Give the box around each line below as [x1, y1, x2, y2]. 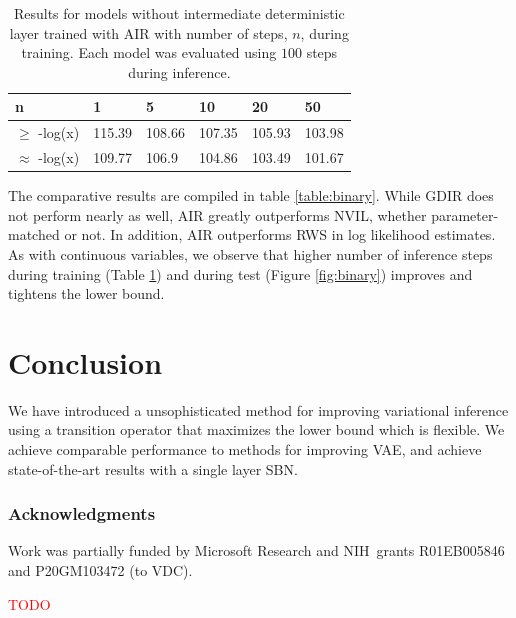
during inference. [128, 61, 231, 82]
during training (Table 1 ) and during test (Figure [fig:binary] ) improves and [8, 263, 473, 284]
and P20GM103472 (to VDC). [8, 560, 193, 581]
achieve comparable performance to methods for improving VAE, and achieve [8, 439, 482, 460]
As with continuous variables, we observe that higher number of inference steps [8, 243, 493, 264]
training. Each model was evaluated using [21, 42, 277, 63]
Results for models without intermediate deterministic [13, 3, 345, 23]
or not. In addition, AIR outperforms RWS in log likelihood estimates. [64, 224, 496, 245]
